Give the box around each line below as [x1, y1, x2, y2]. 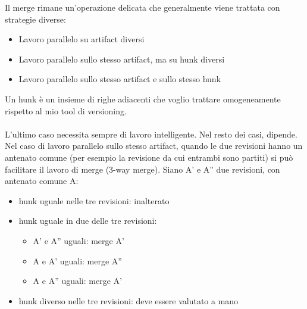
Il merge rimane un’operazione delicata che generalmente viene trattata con [5, 1, 280, 13]
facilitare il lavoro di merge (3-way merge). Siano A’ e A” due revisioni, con [5, 163, 280, 175]
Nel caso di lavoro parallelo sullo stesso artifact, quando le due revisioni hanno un [5, 139, 303, 152]
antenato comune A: [5, 174, 79, 187]
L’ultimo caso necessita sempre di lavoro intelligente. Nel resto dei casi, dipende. [5, 127, 297, 140]
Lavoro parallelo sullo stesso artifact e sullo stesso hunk [18, 73, 221, 85]
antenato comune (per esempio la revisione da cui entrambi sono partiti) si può [5, 151, 293, 163]
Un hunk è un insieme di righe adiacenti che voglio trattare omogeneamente [5, 92, 281, 105]
